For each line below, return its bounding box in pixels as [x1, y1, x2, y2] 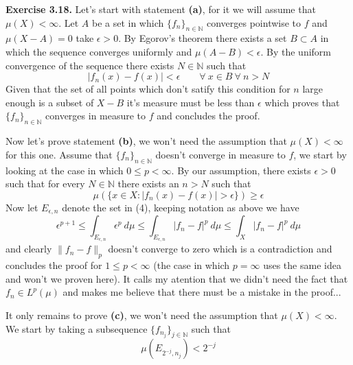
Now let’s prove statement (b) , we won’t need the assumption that [5, 134, 287, 148]
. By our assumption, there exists [171, 163, 311, 177]
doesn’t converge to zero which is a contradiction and [108, 242, 332, 256]
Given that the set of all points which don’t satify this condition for [5, 82, 291, 96]
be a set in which [91, 15, 164, 30]
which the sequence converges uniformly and [5, 44, 192, 58]
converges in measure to [45, 108, 146, 123]
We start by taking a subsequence [5, 321, 148, 335]
